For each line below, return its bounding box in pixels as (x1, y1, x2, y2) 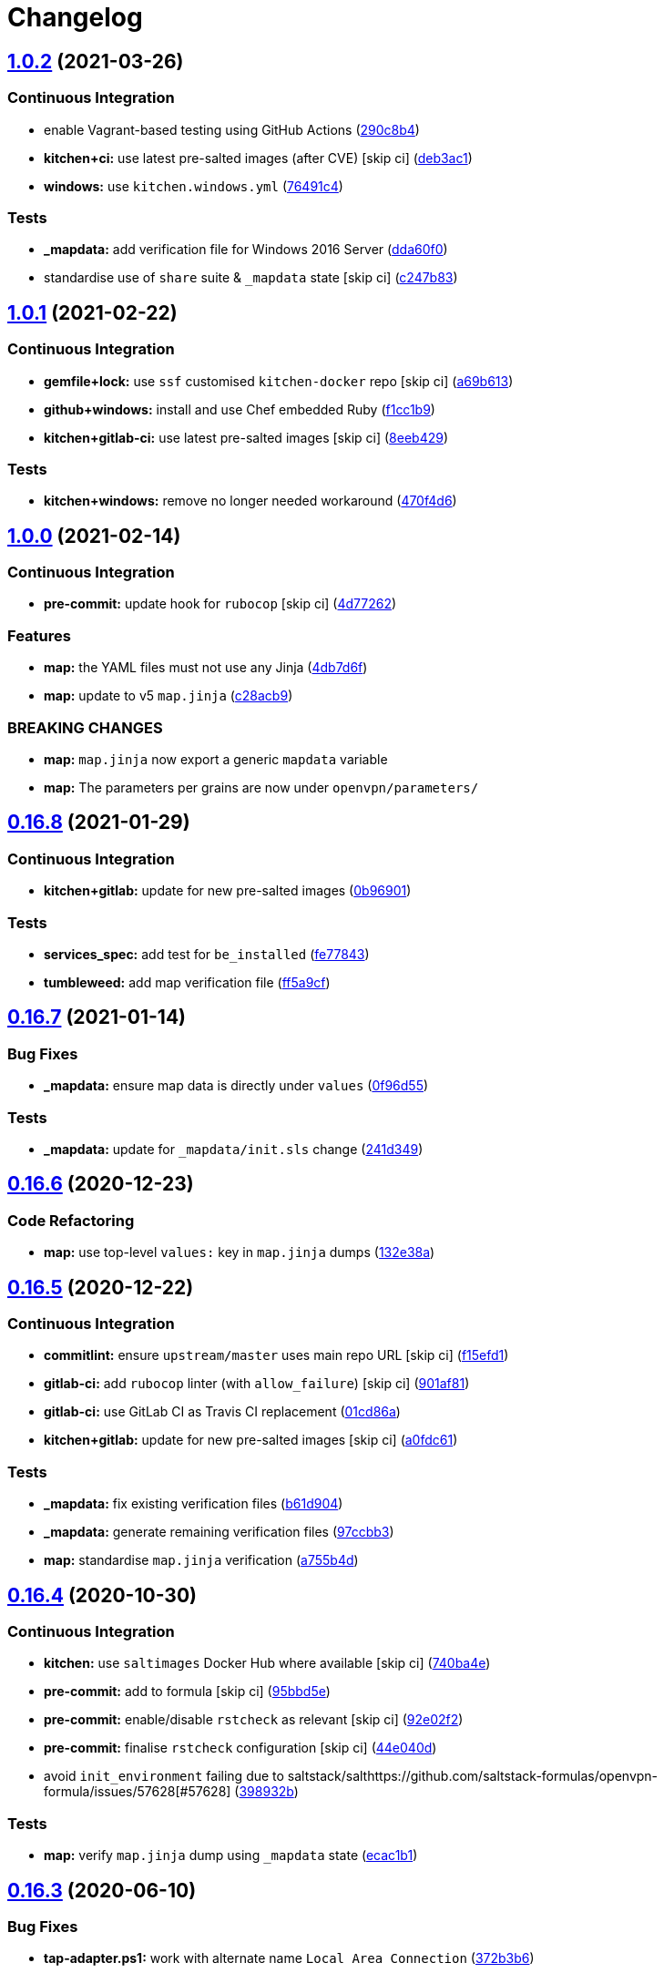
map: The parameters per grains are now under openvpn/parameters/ (44, 779, 479, 795)
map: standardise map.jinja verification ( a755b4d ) (44, 1552, 359, 1569)
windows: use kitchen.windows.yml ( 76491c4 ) (44, 178, 343, 194)
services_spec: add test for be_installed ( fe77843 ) (44, 946, 370, 962)
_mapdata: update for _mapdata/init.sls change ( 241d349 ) (44, 1140, 424, 1157)
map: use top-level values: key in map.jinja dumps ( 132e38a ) (44, 1244, 435, 1261)
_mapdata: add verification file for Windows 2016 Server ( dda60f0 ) (44, 241, 448, 258)
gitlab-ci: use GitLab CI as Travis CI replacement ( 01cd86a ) (44, 1404, 401, 1420)
